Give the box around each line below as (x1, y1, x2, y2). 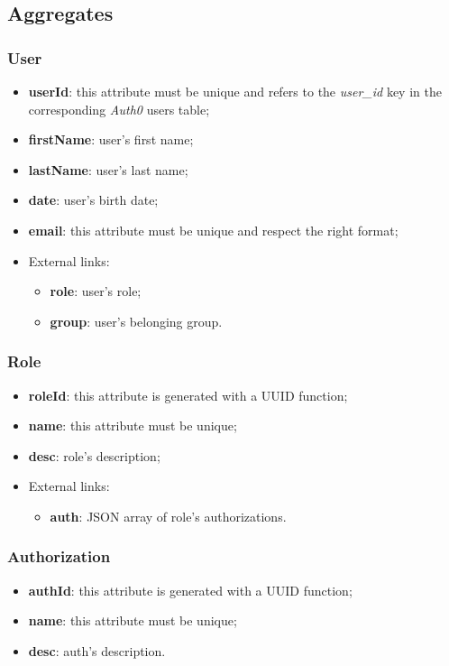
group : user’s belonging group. (50, 311, 223, 330)
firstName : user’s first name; (28, 130, 194, 149)
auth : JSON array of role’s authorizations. (50, 506, 287, 525)
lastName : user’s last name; (28, 160, 188, 179)
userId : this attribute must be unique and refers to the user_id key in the (28, 82, 442, 100)
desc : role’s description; (28, 446, 160, 465)
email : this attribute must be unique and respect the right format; (28, 220, 399, 239)
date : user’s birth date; (28, 190, 159, 209)
